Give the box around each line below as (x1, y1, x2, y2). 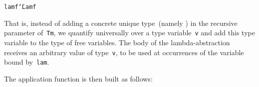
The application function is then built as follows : (4, 73, 153, 84)
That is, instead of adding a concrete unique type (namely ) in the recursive (4, 17, 238, 28)
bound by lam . (4, 57, 49, 67)
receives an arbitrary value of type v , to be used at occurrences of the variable (4, 47, 244, 57)
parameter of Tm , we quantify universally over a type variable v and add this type (4, 27, 255, 38)
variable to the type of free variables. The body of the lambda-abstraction (4, 37, 230, 47)
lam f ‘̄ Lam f (4, 3, 36, 10)
